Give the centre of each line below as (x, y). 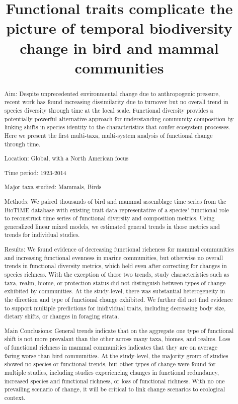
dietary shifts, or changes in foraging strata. (62, 316)
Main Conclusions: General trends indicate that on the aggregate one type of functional (119, 330)
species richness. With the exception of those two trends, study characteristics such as (117, 274)
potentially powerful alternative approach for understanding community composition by (119, 118)
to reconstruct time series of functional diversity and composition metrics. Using (109, 218)
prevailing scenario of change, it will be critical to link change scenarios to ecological (115, 389)
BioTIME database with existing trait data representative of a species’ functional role (116, 210)
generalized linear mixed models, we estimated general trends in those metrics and (112, 226)
